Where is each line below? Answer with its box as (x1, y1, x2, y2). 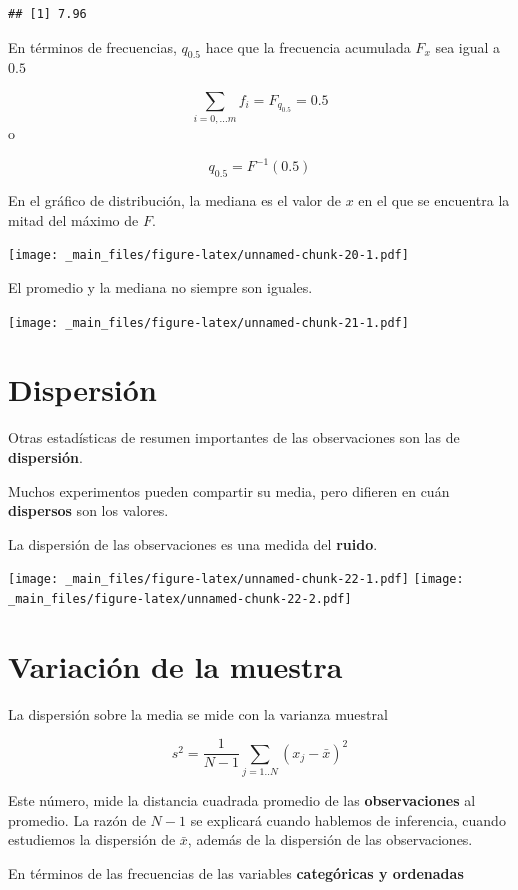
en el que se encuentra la (358, 190, 510, 211)
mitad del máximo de (8, 209, 139, 230)
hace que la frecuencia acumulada (205, 36, 411, 57)
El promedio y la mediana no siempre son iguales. (8, 277, 313, 298)
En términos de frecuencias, (8, 36, 177, 57)
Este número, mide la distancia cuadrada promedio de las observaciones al (8, 790, 476, 811)
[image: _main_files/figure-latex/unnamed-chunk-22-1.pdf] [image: (8, 572, 464, 587)
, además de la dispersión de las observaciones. (187, 829, 473, 850)
